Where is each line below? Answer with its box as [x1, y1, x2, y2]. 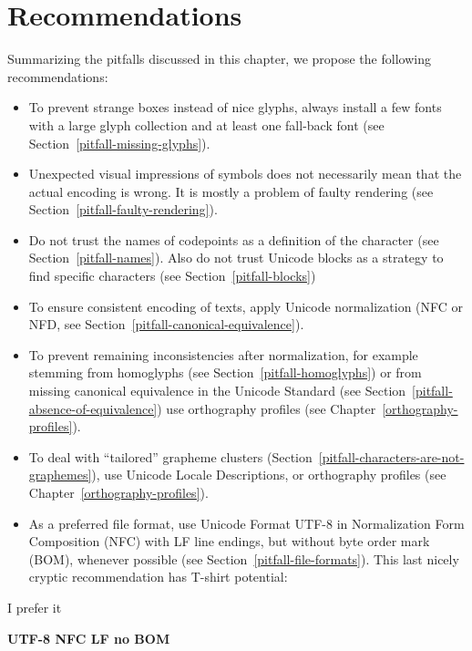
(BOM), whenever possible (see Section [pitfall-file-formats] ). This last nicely [28, 549, 459, 568]
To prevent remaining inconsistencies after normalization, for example [28, 345, 418, 364]
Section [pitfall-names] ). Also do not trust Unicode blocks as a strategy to [28, 248, 444, 267]
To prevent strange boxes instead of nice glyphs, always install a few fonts [28, 98, 442, 117]
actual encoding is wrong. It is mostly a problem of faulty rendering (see [28, 181, 434, 201]
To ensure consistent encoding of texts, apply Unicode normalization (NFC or [28, 296, 464, 315]
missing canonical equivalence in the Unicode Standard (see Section [28, 381, 406, 400]
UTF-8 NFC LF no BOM [7, 628, 170, 647]
